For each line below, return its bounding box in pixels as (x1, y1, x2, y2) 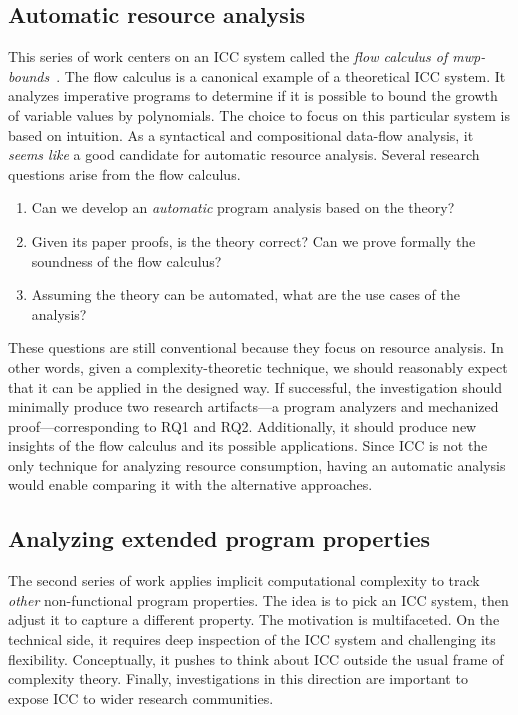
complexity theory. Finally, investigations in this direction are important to (8, 668, 468, 689)
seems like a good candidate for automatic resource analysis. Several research (8, 144, 480, 165)
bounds (8, 65, 50, 86)
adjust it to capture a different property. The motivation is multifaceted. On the (8, 609, 500, 630)
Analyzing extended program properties (8, 523, 431, 554)
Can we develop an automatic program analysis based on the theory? (31, 197, 455, 218)
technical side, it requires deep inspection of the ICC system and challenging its (8, 629, 496, 650)
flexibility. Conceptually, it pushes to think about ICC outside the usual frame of (8, 648, 504, 669)
